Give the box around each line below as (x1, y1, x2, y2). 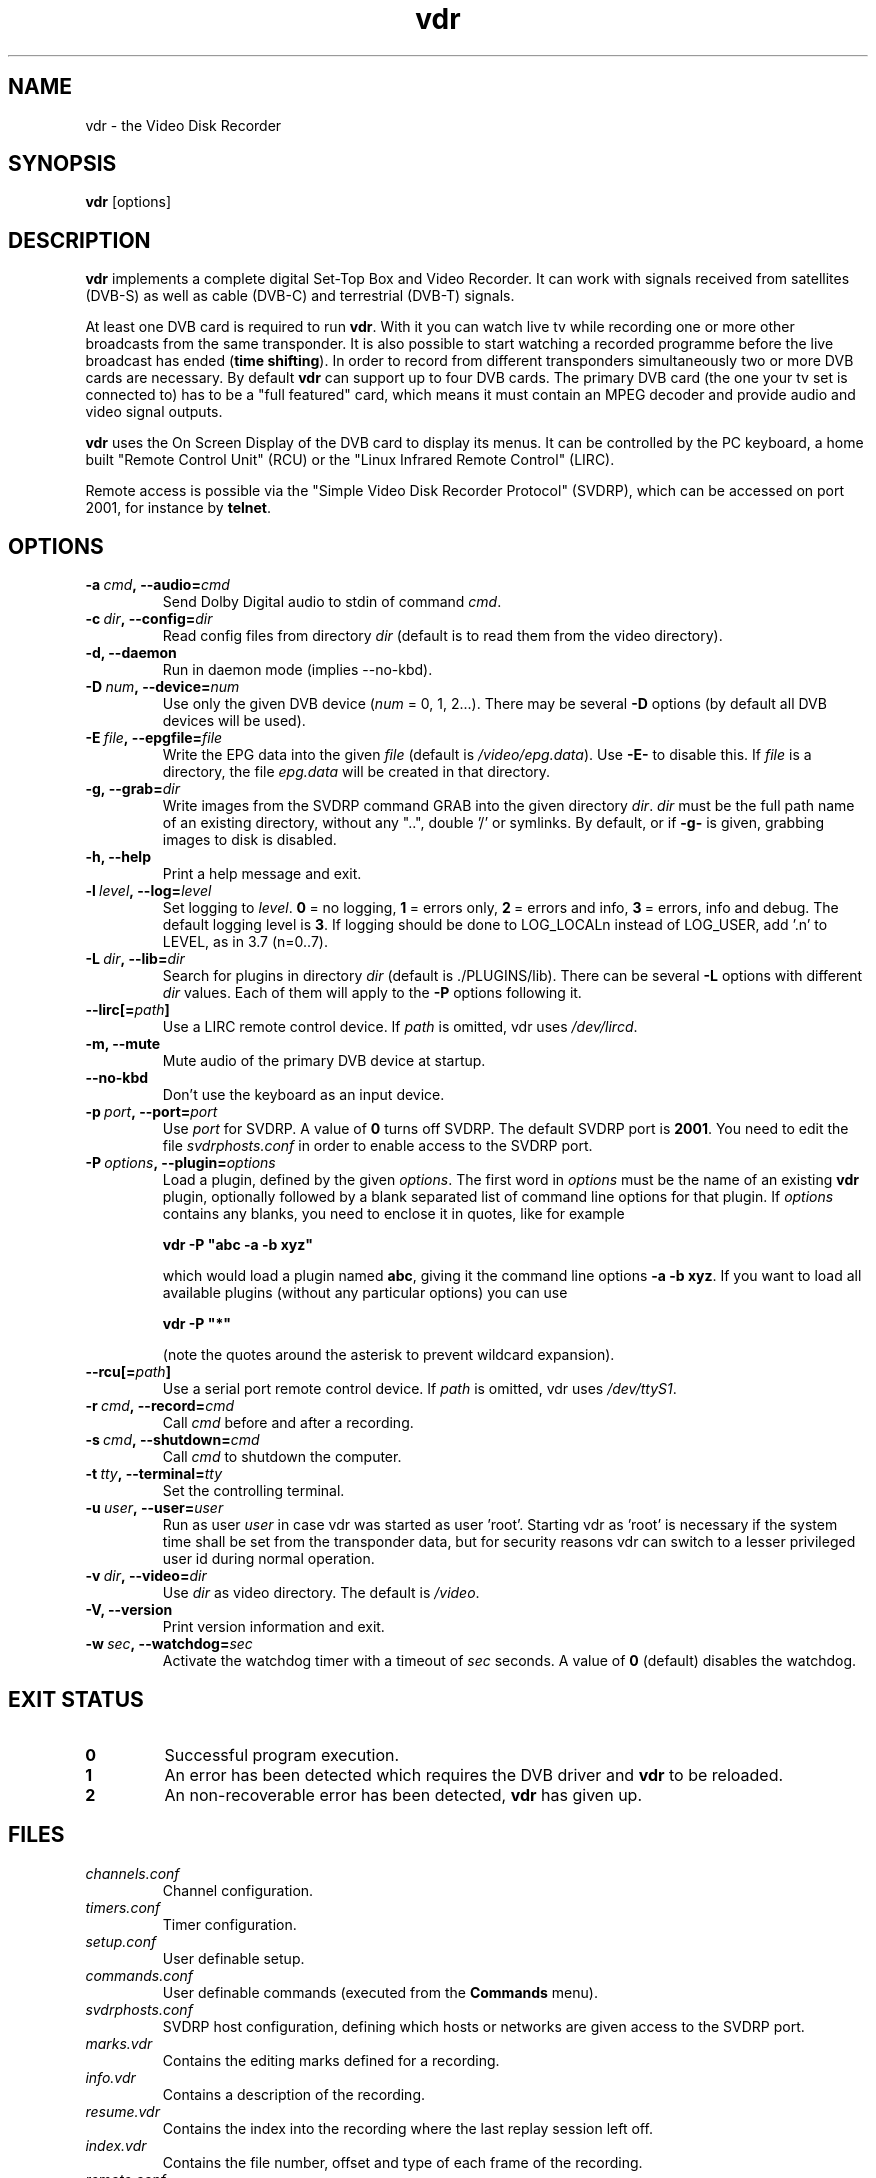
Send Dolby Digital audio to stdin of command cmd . (162, 593, 502, 611)
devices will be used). (162, 712, 306, 730)
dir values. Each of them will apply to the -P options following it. (162, 984, 582, 1002)
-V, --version (85, 1601, 173, 1619)
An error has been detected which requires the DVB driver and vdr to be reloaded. (164, 1764, 784, 1785)
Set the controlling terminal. (162, 1482, 345, 1500)
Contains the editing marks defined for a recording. (162, 2051, 500, 2069)
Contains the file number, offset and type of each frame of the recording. (162, 2153, 643, 2171)
